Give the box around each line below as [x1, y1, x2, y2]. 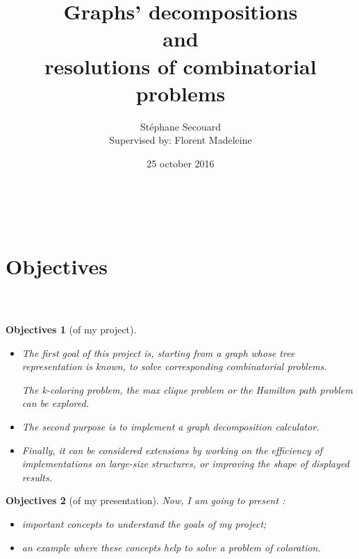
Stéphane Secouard [140, 119, 221, 133]
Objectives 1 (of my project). [6, 322, 137, 336]
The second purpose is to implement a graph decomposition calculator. [22, 419, 319, 433]
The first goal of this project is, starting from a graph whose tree [22, 345, 295, 360]
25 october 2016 [147, 156, 215, 170]
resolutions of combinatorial [44, 51, 317, 80]
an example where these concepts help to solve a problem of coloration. [22, 540, 321, 554]
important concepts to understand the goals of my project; [22, 516, 267, 531]
